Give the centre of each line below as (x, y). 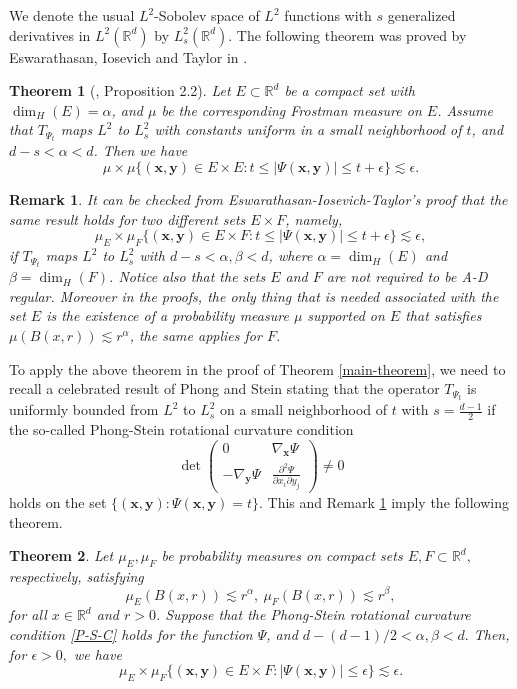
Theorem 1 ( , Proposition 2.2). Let (120, 90)
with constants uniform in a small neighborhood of (308, 129)
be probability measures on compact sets (282, 555)
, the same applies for (195, 334)
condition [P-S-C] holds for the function (131, 633)
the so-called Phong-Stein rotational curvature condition (181, 429)
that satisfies (443, 315)
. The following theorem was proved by (347, 34)
